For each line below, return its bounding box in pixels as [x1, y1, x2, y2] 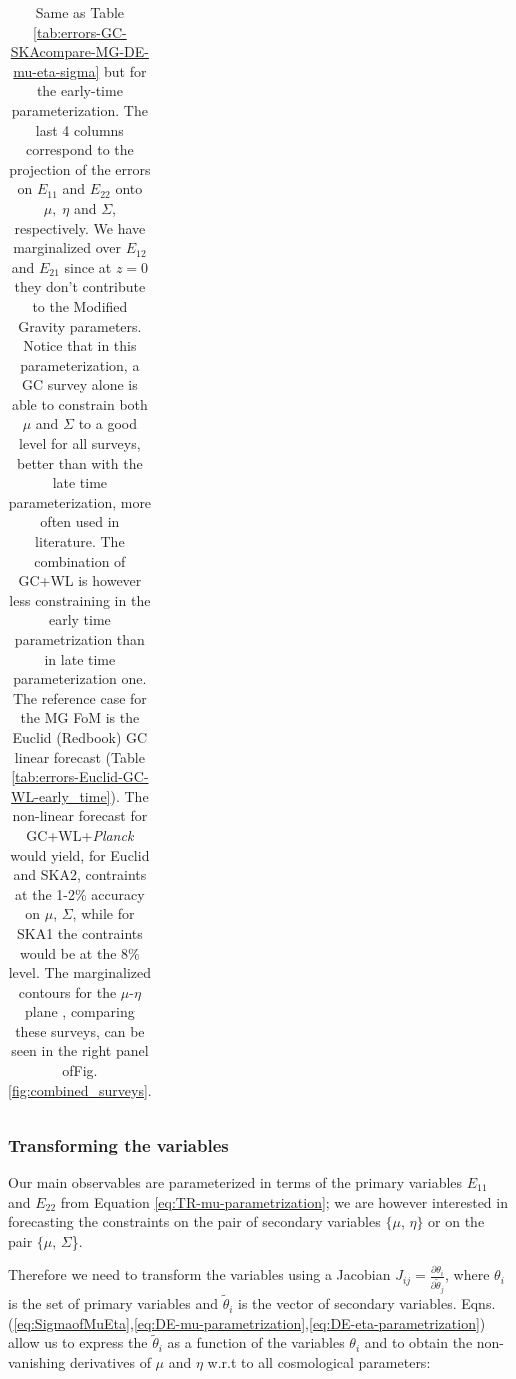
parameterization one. [13, 668, 147, 689]
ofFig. [62, 1060, 98, 1081]
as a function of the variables [167, 1332, 345, 1353]
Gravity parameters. [18, 315, 142, 336]
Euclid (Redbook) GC [12, 726, 148, 747]
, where [445, 1264, 490, 1285]
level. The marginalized [8, 962, 152, 983]
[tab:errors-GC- [33, 21, 127, 42]
